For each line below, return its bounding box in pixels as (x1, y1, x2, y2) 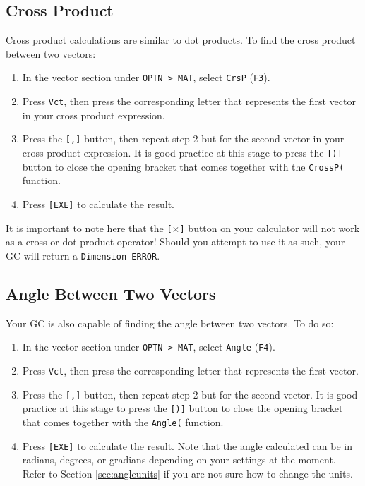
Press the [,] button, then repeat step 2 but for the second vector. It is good (22, 387, 358, 401)
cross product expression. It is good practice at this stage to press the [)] (22, 145, 342, 159)
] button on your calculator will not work (179, 220, 360, 235)
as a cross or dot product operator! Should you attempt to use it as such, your (6, 234, 345, 249)
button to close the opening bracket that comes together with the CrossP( (22, 159, 345, 174)
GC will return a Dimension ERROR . (6, 248, 160, 262)
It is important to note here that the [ (6, 220, 172, 235)
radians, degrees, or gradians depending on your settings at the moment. (22, 452, 336, 467)
